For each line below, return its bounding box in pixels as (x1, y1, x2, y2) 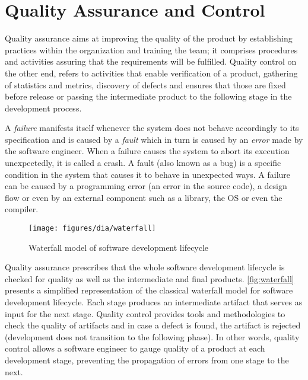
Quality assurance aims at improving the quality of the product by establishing (5, 32, 293, 44)
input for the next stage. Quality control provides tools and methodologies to (5, 307, 285, 320)
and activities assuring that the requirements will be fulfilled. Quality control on (5, 55, 297, 68)
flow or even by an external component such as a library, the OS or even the (5, 191, 282, 203)
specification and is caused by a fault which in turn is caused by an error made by (5, 133, 303, 145)
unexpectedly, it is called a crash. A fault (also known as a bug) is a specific (5, 157, 281, 169)
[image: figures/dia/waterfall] (28, 224, 156, 233)
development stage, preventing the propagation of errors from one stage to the (5, 354, 289, 366)
